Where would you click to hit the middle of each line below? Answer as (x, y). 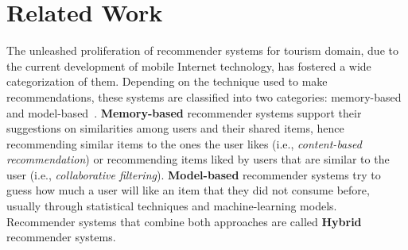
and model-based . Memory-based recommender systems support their (184, 112)
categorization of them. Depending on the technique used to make (167, 81)
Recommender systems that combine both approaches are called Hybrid (184, 221)
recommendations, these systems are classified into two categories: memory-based (204, 96)
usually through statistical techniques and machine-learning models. (172, 206)
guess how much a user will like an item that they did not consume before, (188, 190)
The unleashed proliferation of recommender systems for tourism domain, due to (202, 50)
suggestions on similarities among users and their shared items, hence (175, 128)
